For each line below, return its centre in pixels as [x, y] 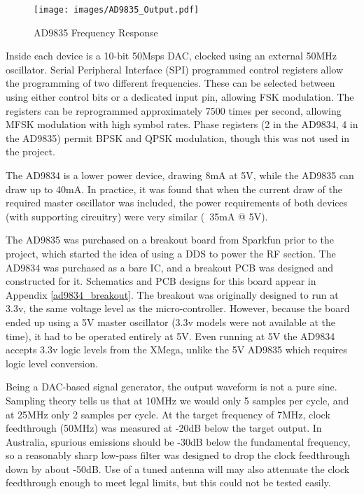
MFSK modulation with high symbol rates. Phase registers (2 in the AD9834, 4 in [182, 124]
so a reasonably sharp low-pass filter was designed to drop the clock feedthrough [178, 455]
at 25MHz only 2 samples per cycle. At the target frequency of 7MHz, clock [168, 414]
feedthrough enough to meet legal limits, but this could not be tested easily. [168, 482]
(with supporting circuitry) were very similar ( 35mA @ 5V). [137, 216]
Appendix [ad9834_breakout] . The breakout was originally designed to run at [172, 294]
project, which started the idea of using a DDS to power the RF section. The [171, 253]
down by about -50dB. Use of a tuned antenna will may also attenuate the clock [178, 468]
